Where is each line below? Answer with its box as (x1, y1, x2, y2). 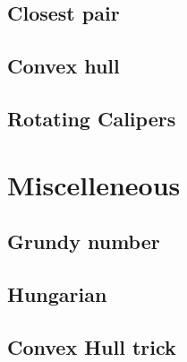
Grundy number (7, 228, 160, 255)
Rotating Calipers (7, 104, 176, 132)
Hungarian (7, 280, 107, 307)
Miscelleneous (7, 166, 181, 203)
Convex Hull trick (7, 332, 176, 360)
